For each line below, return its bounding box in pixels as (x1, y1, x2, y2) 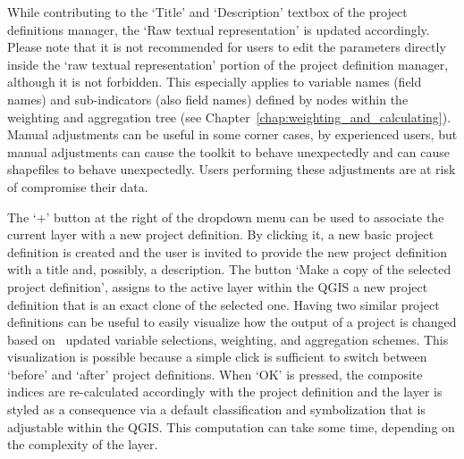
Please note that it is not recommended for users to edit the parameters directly (7, 38, 446, 56)
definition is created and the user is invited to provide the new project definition (7, 242, 447, 261)
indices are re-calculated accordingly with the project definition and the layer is (7, 382, 443, 401)
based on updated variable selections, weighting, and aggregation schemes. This (7, 330, 449, 348)
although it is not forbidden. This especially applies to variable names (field (7, 72, 422, 91)
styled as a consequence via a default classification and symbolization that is (7, 400, 426, 419)
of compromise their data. (7, 177, 148, 196)
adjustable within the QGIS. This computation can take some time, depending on (7, 417, 455, 436)
